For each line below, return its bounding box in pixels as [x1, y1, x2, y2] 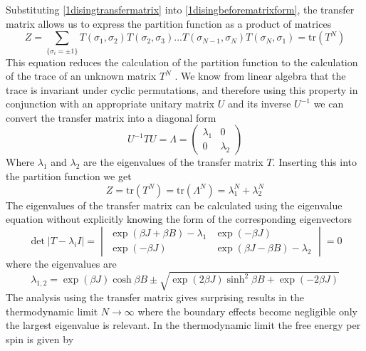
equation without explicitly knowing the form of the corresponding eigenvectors [6, 211, 352, 226]
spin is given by [6, 331, 74, 346]
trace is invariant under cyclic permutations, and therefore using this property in [6, 82, 358, 97]
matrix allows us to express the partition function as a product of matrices [6, 16, 332, 31]
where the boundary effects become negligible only [137, 303, 358, 318]
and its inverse [227, 96, 291, 111]
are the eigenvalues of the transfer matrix [83, 154, 263, 169]
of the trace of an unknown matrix [6, 68, 157, 83]
